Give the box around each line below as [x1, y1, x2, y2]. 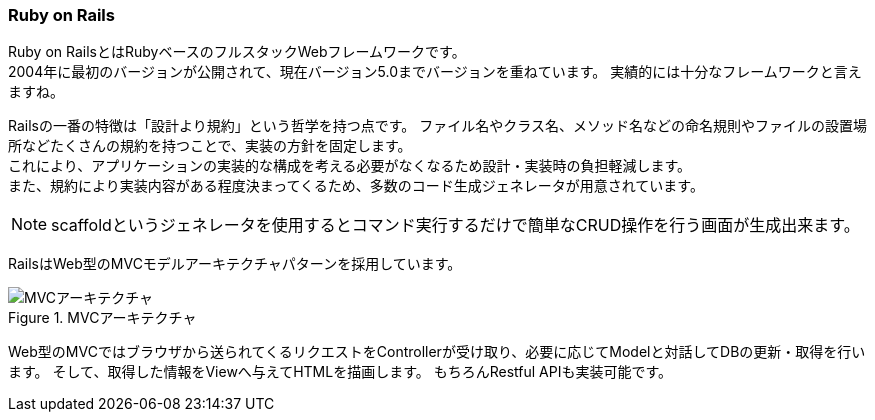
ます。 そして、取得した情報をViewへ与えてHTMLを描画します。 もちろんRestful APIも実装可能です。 [8, 363, 673, 381]
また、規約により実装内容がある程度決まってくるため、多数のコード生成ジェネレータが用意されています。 [8, 177, 704, 195]
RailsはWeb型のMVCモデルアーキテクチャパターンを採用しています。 [8, 255, 462, 273]
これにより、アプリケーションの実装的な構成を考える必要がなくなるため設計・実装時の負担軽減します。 [8, 157, 692, 175]
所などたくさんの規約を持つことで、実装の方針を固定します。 [8, 137, 412, 155]
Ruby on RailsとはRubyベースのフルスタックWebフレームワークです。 [8, 43, 466, 61]
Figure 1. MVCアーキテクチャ [8, 309, 197, 327]
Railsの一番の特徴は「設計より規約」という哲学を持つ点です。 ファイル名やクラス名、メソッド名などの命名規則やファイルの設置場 [8, 117, 867, 135]
